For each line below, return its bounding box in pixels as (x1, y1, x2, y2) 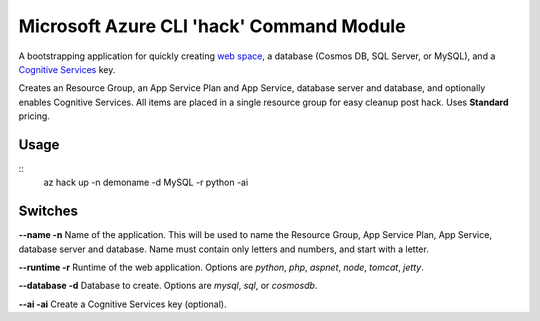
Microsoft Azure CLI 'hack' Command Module (18, 15, 406, 37)
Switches (18, 203, 79, 220)
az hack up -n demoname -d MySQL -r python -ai (43, 176, 249, 189)
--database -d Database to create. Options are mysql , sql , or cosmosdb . (18, 280, 318, 292)
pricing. (18, 110, 50, 122)
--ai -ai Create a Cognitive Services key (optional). (18, 298, 227, 310)
